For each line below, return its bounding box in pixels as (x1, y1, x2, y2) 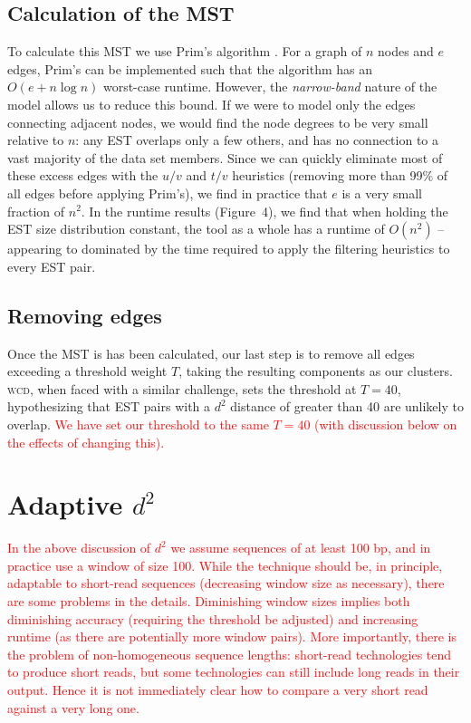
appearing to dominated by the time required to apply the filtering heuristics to (7, 239, 450, 258)
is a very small (341, 183, 422, 202)
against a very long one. (7, 698, 139, 717)
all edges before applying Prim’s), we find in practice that (7, 183, 328, 202)
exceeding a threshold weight (7, 361, 168, 381)
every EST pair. (7, 256, 96, 275)
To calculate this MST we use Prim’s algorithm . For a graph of (7, 42, 362, 61)
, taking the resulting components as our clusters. (178, 361, 453, 381)
